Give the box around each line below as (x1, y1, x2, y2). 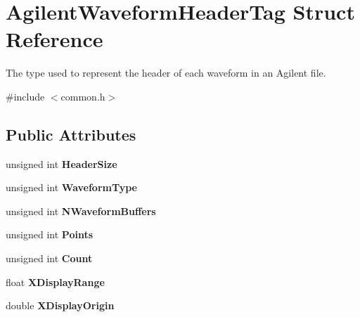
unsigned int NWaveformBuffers (6, 203, 156, 218)
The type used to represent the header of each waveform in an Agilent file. (6, 65, 326, 80)
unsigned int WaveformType (6, 180, 137, 195)
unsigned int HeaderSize (6, 156, 117, 171)
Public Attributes (6, 123, 136, 145)
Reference (6, 25, 103, 53)
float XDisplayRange (6, 274, 105, 289)
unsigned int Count (6, 251, 93, 266)
